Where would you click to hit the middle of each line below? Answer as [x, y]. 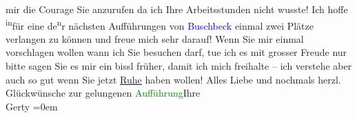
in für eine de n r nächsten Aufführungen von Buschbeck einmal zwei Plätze [160, 24]
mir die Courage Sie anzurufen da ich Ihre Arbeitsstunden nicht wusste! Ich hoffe [177, 9]
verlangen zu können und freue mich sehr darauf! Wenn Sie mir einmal [155, 38]
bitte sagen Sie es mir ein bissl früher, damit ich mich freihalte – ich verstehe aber [179, 66]
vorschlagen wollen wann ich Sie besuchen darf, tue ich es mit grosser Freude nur [176, 52]
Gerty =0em [32, 106]
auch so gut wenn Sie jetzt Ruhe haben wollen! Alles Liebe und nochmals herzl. [173, 79]
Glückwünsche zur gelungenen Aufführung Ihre [103, 93]
